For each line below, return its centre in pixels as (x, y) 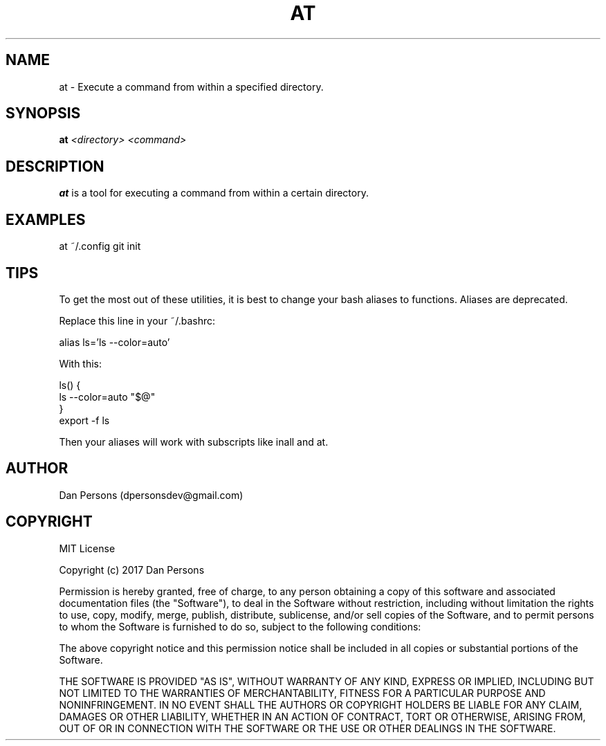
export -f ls (84, 420)
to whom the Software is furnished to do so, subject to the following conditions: (240, 626)
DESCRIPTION (55, 166)
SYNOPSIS (43, 113)
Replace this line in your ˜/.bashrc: (137, 320)
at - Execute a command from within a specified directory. (191, 87)
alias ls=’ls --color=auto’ (114, 342)
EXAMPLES (46, 219)
